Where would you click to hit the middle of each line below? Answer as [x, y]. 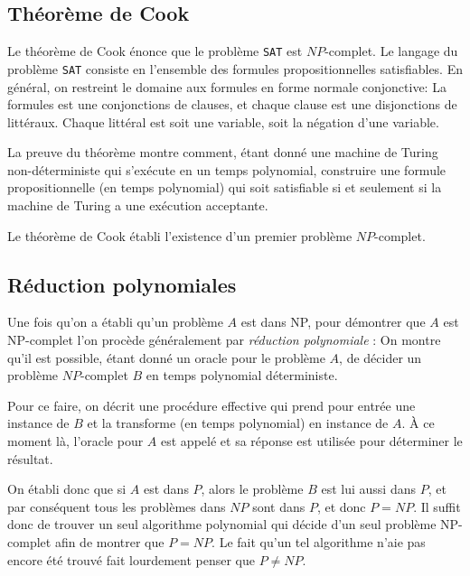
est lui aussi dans [368, 489]
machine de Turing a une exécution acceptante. [138, 205]
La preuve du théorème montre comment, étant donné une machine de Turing [223, 152]
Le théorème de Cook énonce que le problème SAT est [155, 51]
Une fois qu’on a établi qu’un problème [115, 322]
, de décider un [381, 357]
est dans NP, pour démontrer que [333, 322]
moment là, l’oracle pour [75, 441]
